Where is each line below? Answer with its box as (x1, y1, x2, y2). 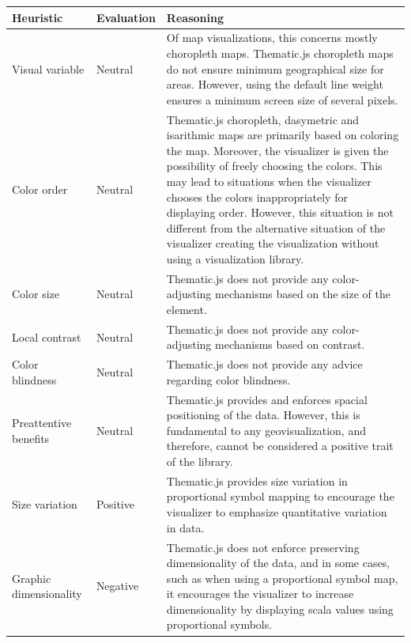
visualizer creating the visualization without (166, 235, 379, 252)
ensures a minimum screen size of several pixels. (166, 91, 398, 108)
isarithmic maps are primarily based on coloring (166, 127, 399, 143)
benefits (12, 429, 50, 446)
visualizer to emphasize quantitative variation (166, 504, 387, 520)
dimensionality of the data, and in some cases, (166, 554, 390, 571)
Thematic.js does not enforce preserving (166, 539, 360, 555)
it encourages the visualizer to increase (166, 585, 354, 602)
